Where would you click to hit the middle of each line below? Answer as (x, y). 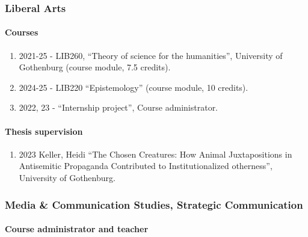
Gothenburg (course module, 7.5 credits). (95, 67)
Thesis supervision (44, 131)
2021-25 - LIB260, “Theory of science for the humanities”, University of (151, 55)
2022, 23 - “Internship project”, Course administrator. (119, 107)
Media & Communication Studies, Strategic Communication (154, 204)
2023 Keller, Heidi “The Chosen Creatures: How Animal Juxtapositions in (156, 154)
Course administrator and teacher (77, 229)
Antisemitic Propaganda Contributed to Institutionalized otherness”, (146, 166)
